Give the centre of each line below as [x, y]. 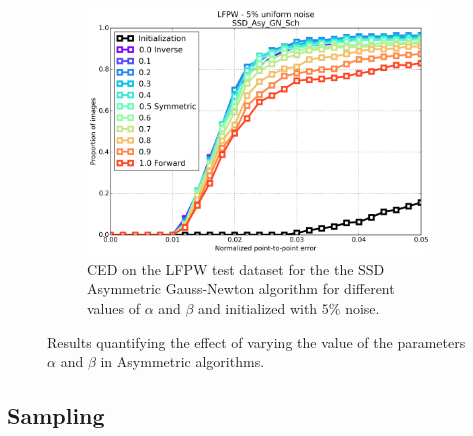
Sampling [56, 415]
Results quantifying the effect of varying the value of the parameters [256, 341]
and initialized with [258, 308]
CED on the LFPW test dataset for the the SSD [236, 268]
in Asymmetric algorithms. [182, 361]
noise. [362, 308]
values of [113, 308]
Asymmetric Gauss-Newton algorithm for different [241, 288]
